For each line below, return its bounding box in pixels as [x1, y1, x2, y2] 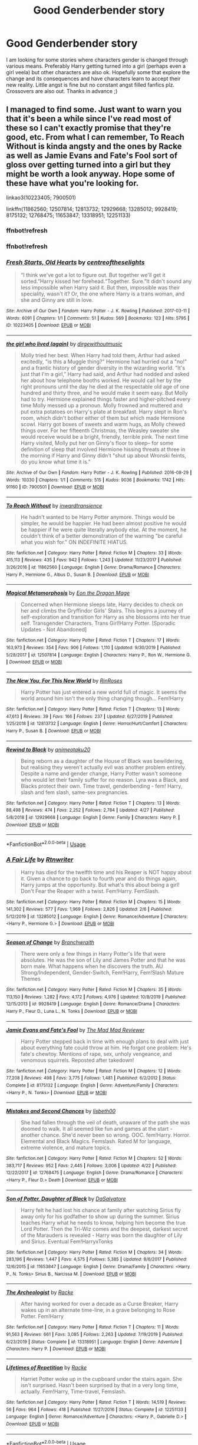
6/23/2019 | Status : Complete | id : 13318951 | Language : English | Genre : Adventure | [6, 1339, 182, 1345]
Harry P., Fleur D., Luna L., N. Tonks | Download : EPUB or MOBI [6, 1008, 137, 1014]
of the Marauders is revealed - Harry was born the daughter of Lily [20, 1232, 183, 1239]
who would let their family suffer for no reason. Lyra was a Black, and [20, 776, 189, 783]
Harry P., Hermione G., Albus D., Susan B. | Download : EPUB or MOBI [6, 571, 149, 578]
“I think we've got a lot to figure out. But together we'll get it [20, 271, 166, 278]
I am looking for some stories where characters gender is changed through [6, 56, 189, 63]
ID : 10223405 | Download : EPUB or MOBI [6, 322, 91, 328]
